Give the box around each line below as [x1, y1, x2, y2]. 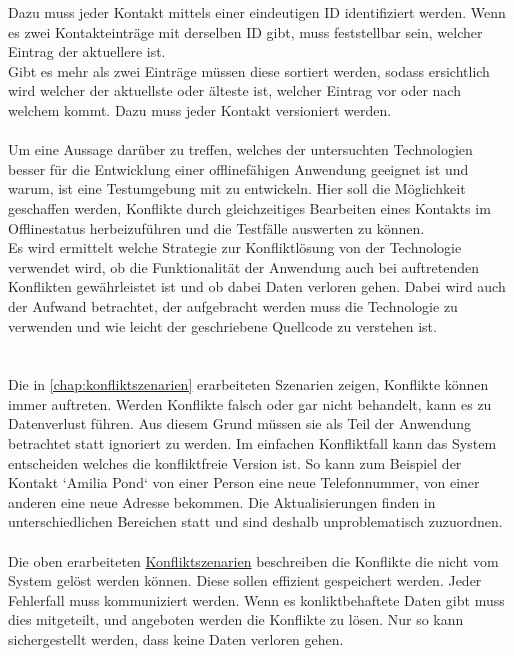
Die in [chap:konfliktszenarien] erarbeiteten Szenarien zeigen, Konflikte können [8, 374, 489, 395]
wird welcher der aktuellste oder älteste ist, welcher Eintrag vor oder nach [8, 80, 461, 101]
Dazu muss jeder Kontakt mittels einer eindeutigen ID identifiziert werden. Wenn [8, 2, 506, 22]
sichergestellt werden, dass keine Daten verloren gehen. [8, 629, 344, 649]
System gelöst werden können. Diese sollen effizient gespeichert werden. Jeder [8, 570, 482, 591]
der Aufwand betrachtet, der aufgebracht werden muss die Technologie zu [8, 295, 458, 316]
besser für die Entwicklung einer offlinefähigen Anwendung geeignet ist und [8, 158, 469, 179]
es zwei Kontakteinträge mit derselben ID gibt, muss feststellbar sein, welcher [8, 21, 483, 42]
